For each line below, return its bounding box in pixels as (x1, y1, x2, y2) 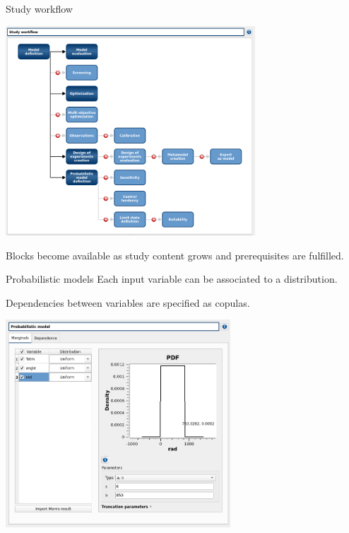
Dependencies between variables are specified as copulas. (6, 295, 250, 310)
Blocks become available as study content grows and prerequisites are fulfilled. (6, 247, 344, 262)
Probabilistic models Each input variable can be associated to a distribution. (6, 271, 338, 286)
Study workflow (6, 1, 73, 16)
